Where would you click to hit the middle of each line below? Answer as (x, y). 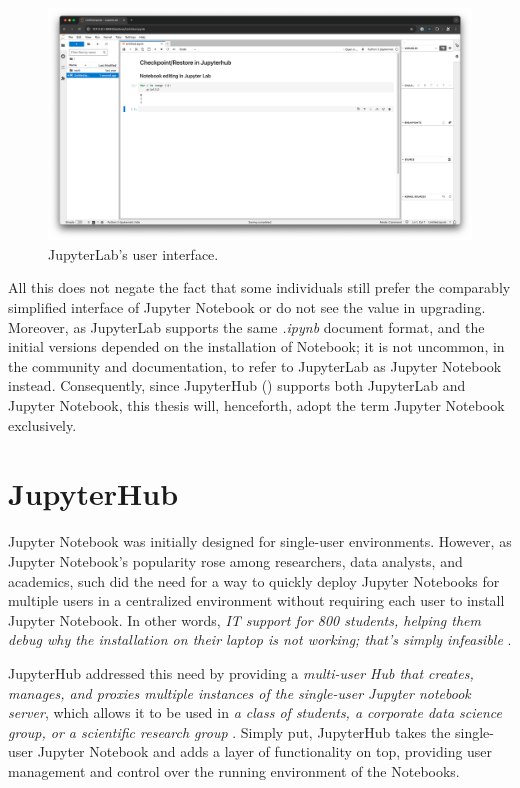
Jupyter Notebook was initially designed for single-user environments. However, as (260, 541)
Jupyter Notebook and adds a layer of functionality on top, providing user (265, 751)
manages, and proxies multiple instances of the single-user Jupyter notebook (239, 692)
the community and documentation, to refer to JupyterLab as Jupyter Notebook (255, 365)
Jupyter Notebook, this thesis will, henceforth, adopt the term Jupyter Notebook (256, 405)
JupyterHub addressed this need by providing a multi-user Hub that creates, (241, 672)
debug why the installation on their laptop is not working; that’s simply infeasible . (260, 639)
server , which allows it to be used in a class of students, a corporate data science (255, 712)
